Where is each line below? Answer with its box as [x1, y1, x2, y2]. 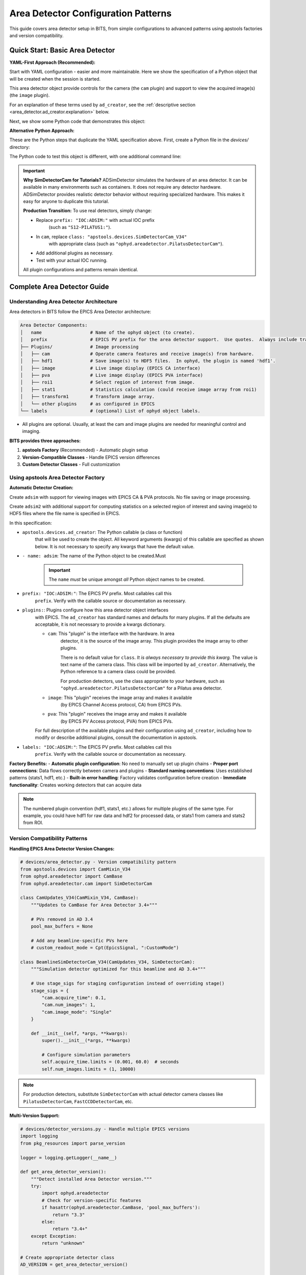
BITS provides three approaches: [9, 438, 81, 444]
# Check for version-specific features [41, 1197, 141, 1203]
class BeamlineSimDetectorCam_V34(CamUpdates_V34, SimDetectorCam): [20, 959, 195, 965]
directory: [9, 144, 30, 150]
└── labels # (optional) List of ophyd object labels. [20, 408, 201, 414]
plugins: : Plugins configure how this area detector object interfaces [22, 607, 168, 613]
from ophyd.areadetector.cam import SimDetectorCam [20, 880, 152, 886]
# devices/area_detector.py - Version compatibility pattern [20, 859, 176, 865]
